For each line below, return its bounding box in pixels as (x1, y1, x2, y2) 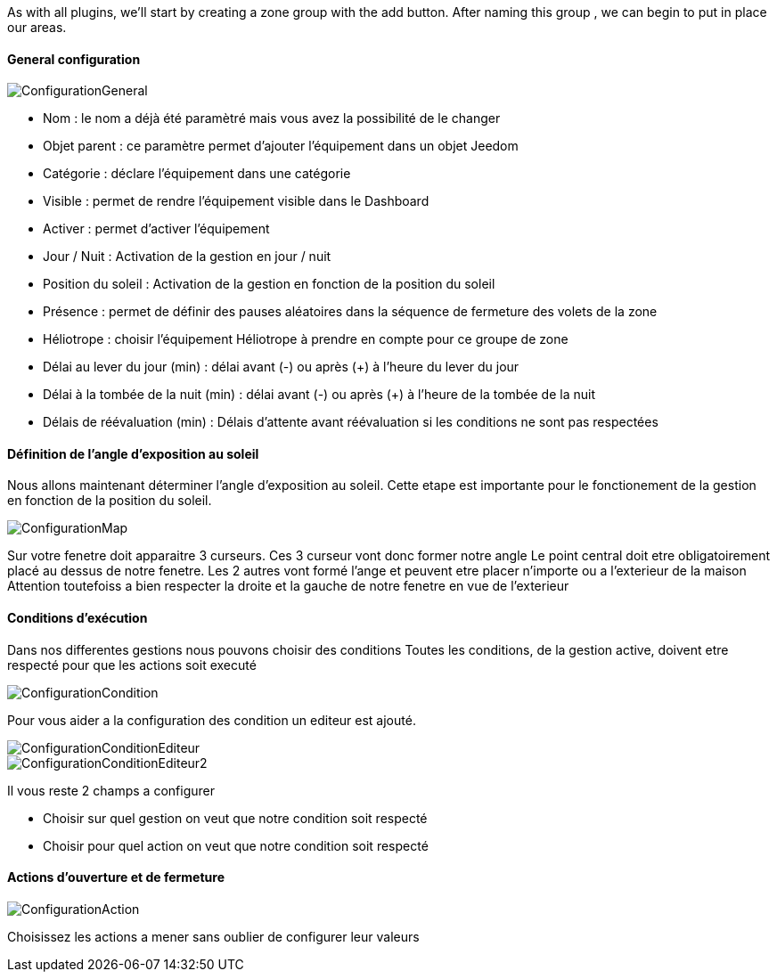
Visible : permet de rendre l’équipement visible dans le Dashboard (43, 193, 429, 209)
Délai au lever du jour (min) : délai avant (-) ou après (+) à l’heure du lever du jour (43, 359, 519, 375)
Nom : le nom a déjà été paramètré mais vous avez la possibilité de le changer (43, 110, 501, 126)
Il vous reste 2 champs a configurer (7, 782, 215, 798)
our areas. (7, 20, 67, 35)
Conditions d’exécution (7, 610, 148, 626)
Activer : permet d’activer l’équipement (43, 221, 270, 237)
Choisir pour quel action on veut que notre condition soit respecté (43, 837, 429, 853)
